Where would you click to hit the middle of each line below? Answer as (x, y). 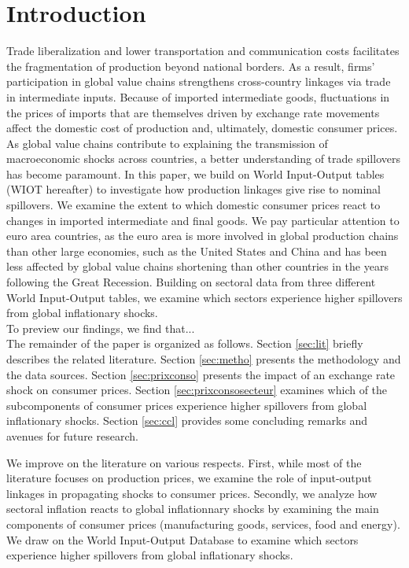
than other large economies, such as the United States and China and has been (197, 251)
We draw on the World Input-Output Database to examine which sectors (182, 539)
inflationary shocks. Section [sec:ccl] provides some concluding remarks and (187, 420)
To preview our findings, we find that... (101, 328)
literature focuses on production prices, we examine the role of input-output (189, 478)
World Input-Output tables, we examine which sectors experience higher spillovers (204, 297)
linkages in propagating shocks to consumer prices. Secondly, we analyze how (192, 493)
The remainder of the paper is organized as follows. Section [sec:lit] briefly (185, 343)
